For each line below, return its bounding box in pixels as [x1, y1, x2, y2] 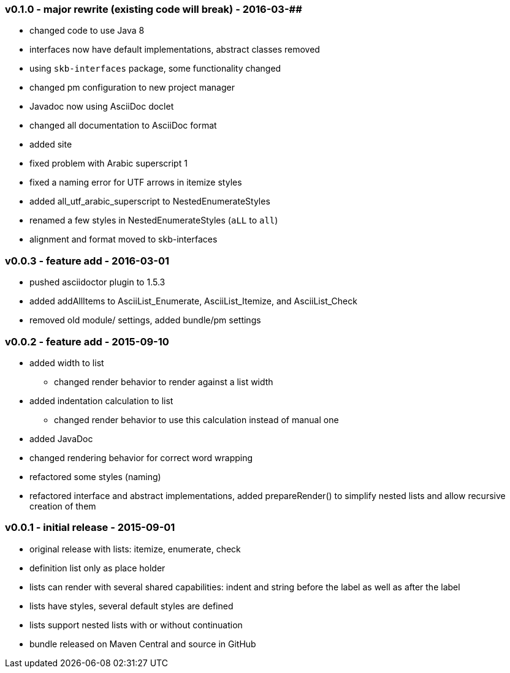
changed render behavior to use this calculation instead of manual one [54, 414, 339, 425]
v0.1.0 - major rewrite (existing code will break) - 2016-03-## [5, 3, 302, 15]
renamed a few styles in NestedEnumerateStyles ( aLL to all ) [29, 215, 278, 226]
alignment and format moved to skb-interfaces [29, 234, 218, 245]
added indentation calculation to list [29, 395, 173, 406]
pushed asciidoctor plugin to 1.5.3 [29, 277, 166, 288]
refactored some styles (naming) [29, 471, 161, 482]
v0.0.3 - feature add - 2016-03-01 [5, 254, 170, 267]
